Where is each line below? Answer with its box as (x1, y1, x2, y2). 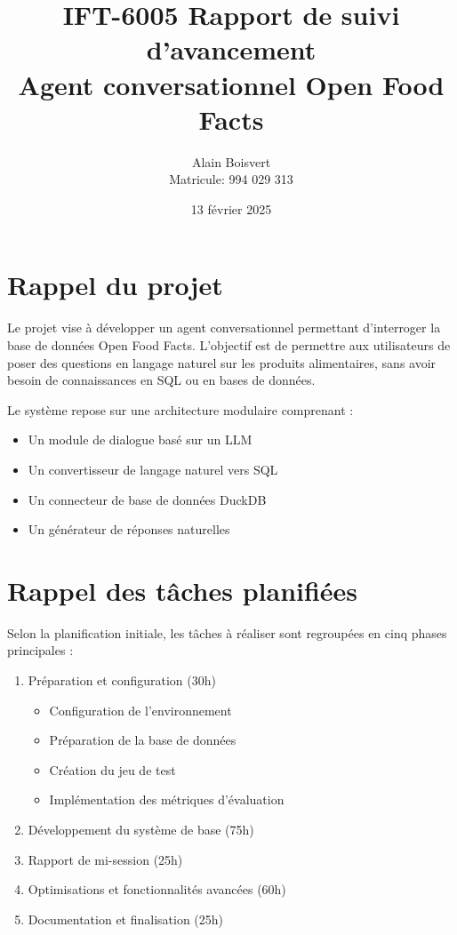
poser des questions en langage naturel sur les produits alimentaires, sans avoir (7, 353, 437, 372)
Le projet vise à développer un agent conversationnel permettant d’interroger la (7, 318, 441, 337)
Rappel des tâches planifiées (7, 571, 358, 608)
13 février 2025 (190, 199, 272, 218)
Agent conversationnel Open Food (18, 66, 445, 102)
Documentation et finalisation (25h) (28, 909, 224, 928)
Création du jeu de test (49, 760, 176, 779)
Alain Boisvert (191, 152, 271, 171)
